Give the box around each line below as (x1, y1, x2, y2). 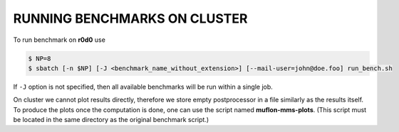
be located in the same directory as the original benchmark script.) (13, 116, 209, 124)
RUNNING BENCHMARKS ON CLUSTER (13, 11, 248, 26)
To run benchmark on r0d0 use (13, 35, 106, 44)
